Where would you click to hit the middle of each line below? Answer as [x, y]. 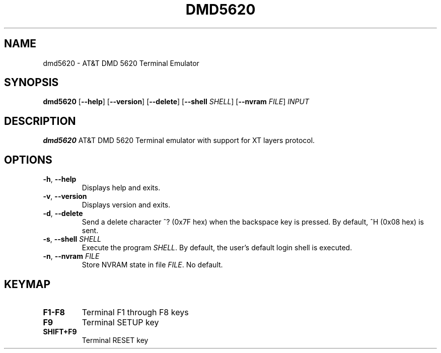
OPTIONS [28, 160]
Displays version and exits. [126, 205]
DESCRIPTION [40, 121]
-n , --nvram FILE [71, 256]
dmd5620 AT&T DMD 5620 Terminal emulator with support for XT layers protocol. [179, 140]
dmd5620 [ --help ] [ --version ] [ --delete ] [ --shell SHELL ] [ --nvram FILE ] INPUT [176, 102]
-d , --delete [63, 214]
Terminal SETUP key [120, 322]
